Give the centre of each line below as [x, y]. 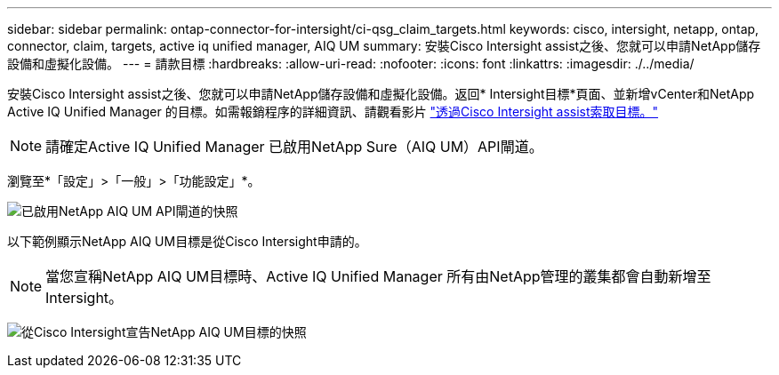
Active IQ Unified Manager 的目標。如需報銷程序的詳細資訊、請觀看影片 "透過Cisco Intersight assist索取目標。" [333, 112]
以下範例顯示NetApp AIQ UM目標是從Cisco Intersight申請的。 [187, 241]
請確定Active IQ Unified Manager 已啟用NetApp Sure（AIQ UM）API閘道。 [294, 147]
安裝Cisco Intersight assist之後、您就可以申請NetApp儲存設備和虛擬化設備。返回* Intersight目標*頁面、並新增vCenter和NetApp [381, 94]
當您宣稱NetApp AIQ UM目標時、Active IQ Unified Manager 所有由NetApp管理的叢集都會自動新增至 [378, 276]
